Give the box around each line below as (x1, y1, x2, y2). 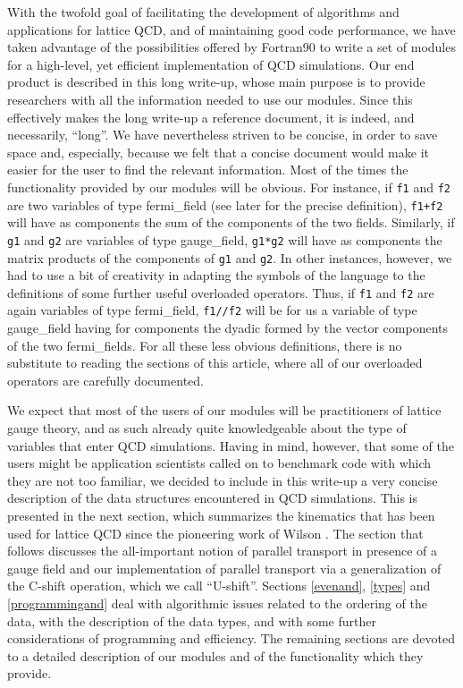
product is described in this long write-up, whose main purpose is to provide (7, 72, 425, 91)
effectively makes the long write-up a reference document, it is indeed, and (7, 107, 415, 126)
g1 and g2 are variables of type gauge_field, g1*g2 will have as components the (7, 230, 442, 249)
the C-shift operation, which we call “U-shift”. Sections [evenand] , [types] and (7, 576, 431, 595)
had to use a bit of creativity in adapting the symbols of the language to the (7, 266, 425, 285)
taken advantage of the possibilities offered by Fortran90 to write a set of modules (7, 38, 456, 56)
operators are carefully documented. (7, 370, 204, 389)
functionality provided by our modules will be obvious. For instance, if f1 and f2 (7, 177, 450, 196)
